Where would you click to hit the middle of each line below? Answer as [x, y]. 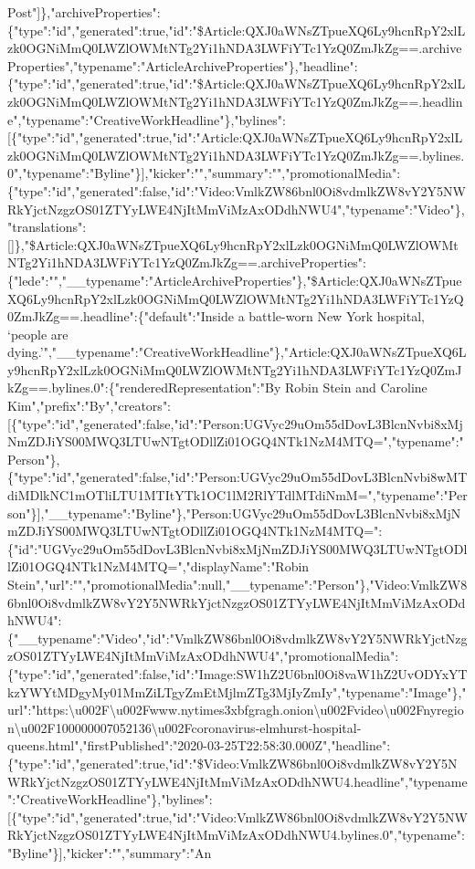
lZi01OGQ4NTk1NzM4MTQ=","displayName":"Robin [158, 566]
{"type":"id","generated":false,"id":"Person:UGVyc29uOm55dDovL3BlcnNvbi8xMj [237, 423]
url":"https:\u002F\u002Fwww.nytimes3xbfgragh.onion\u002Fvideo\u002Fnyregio [236, 710]
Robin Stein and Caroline [356, 387]
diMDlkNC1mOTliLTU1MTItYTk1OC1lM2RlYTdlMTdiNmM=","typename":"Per [237, 495]
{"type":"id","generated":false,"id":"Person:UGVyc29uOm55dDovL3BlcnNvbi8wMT [237, 477]
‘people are [38, 334]
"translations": [47, 227]
